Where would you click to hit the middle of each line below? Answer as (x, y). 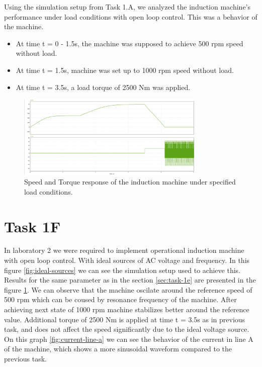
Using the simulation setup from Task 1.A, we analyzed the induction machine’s (127, 7)
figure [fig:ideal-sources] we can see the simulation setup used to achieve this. (122, 270)
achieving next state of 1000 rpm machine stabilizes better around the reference (127, 309)
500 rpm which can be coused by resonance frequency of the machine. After (120, 299)
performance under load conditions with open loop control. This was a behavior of (131, 16)
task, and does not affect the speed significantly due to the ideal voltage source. (127, 329)
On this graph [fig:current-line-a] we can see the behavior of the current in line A (129, 339)
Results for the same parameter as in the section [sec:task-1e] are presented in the (130, 280)
